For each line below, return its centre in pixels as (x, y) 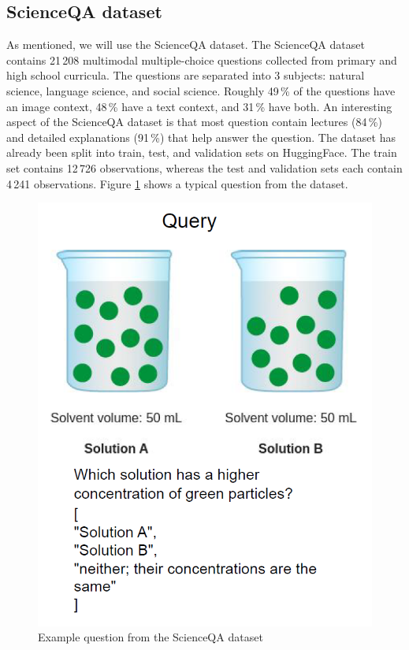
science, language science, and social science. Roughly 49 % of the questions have (201, 90)
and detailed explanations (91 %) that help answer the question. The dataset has (201, 137)
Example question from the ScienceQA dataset (151, 637)
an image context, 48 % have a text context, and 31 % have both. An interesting (199, 106)
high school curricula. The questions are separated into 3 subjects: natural (186, 75)
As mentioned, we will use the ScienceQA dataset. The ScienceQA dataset (186, 45)
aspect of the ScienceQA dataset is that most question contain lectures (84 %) (194, 122)
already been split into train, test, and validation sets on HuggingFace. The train (202, 152)
